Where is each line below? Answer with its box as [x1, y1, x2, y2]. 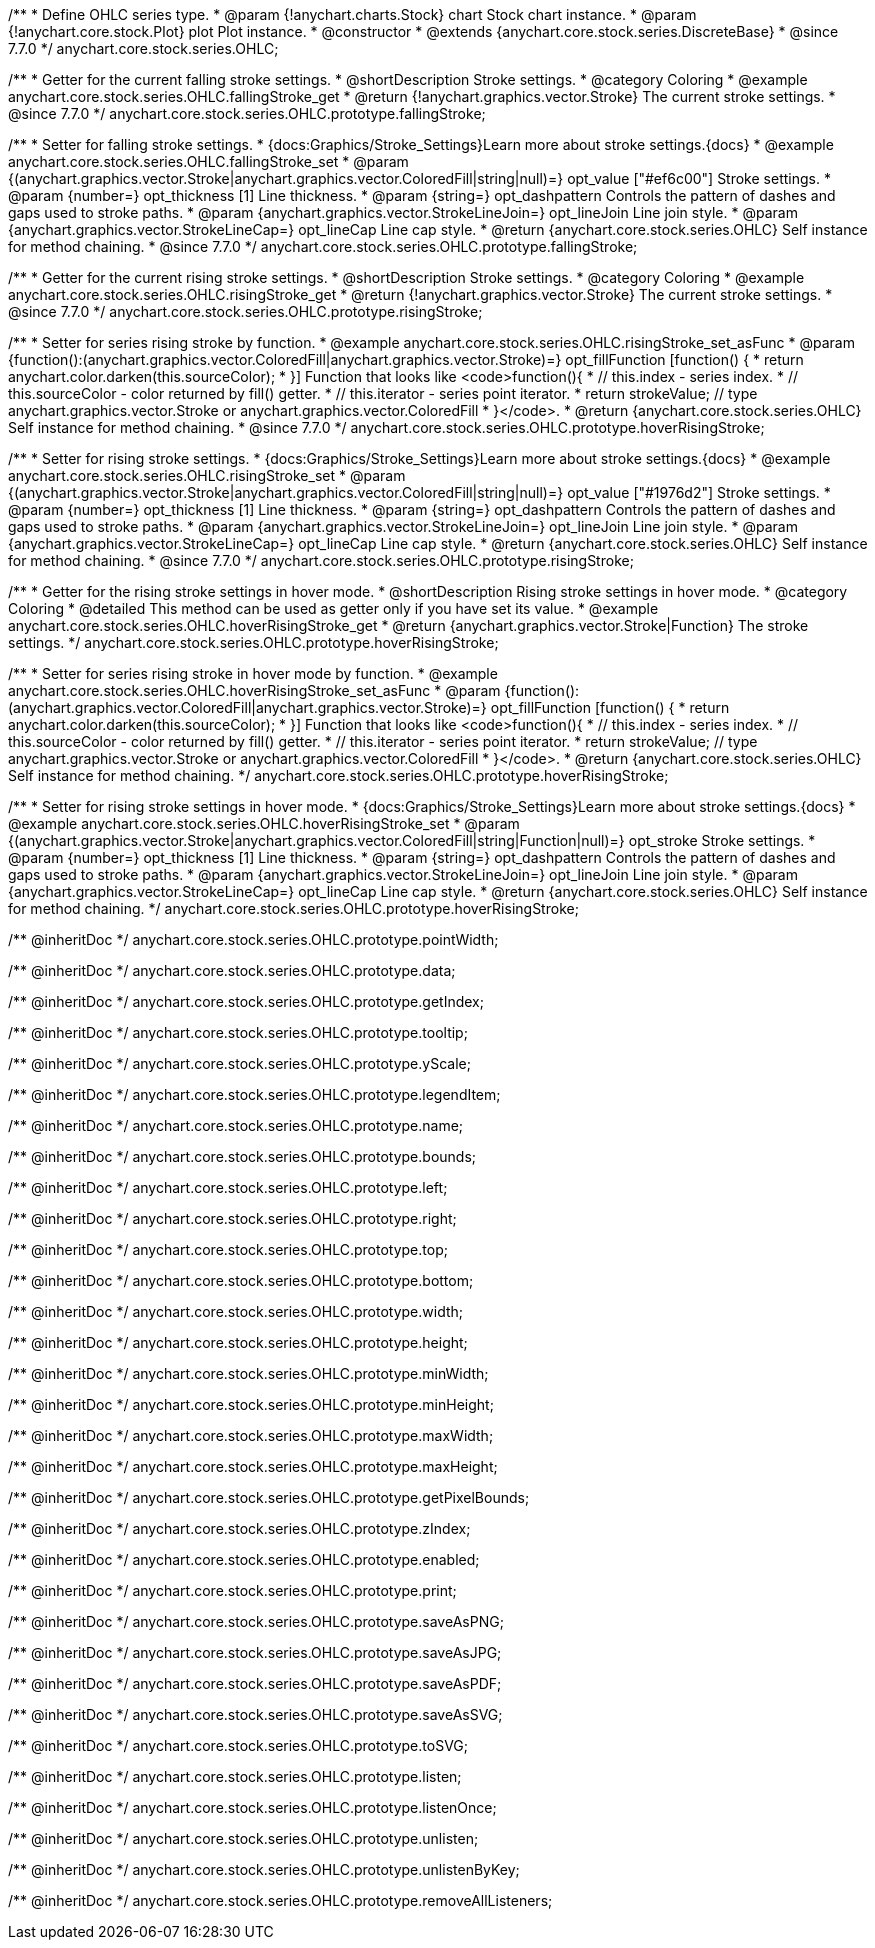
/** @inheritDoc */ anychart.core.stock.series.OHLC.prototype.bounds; [8, 1148, 477, 1165]
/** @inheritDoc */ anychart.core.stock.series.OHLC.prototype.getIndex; [8, 993, 484, 1010]
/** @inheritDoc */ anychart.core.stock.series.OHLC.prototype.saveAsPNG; [8, 1613, 504, 1630]
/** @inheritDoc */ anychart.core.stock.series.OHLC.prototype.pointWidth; [8, 931, 499, 948]
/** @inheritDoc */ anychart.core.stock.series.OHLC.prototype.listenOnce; [8, 1799, 497, 1816]
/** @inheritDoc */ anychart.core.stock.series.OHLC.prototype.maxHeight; [8, 1458, 498, 1475]
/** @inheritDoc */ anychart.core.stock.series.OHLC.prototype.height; [8, 1334, 468, 1351]
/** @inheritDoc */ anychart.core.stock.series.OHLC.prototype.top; [8, 1241, 448, 1258]
